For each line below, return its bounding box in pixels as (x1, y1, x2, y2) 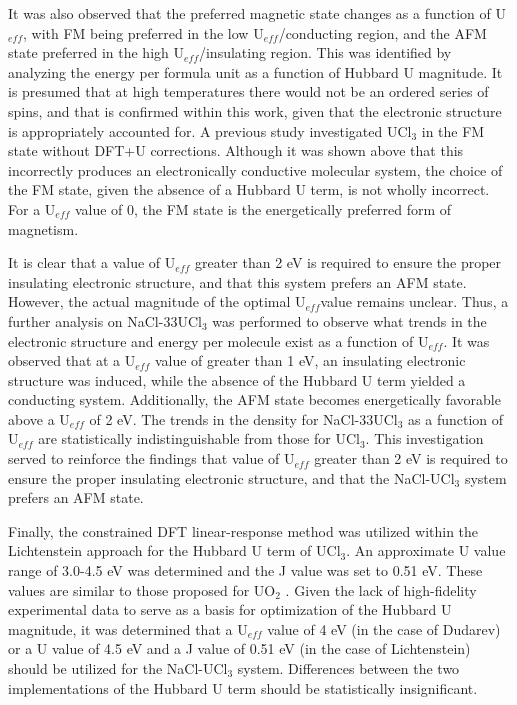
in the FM (421, 120, 485, 141)
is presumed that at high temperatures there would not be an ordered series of (8, 81, 489, 102)
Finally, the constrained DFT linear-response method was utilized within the (8, 520, 479, 541)
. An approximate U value (346, 540, 506, 561)
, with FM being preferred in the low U (22, 22, 264, 43)
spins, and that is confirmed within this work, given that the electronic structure (8, 100, 502, 121)
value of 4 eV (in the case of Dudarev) (267, 618, 501, 639)
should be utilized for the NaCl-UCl (8, 658, 228, 678)
